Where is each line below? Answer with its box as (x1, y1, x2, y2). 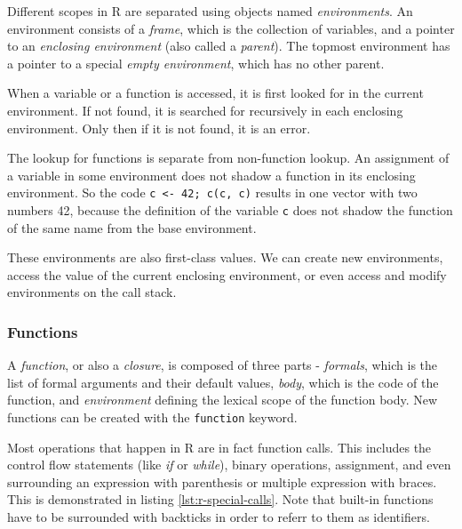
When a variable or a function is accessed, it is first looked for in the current (7, 84, 424, 102)
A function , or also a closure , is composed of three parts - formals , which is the (7, 356, 438, 374)
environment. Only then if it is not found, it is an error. (7, 118, 311, 137)
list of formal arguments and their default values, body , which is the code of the (7, 373, 439, 391)
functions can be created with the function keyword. (7, 408, 298, 427)
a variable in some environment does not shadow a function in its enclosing (7, 165, 416, 184)
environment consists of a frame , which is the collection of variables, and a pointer (7, 19, 455, 37)
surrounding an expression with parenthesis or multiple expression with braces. (7, 472, 437, 491)
